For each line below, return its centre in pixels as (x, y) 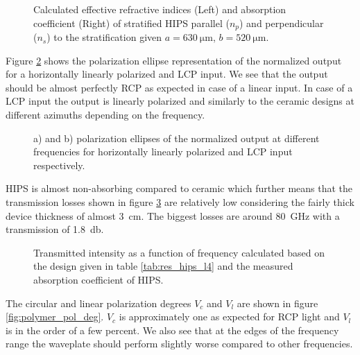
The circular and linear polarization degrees (98, 303)
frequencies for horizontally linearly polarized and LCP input (163, 151)
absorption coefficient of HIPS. (98, 279)
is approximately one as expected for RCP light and (229, 317)
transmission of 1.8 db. (55, 229)
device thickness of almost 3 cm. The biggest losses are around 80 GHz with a (173, 215)
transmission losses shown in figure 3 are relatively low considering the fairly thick (180, 201)
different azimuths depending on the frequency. (105, 115)
